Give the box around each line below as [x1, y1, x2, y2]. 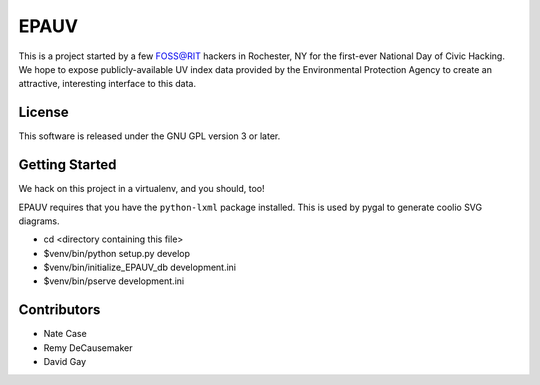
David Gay [43, 356, 87, 368]
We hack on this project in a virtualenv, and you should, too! [18, 183, 265, 195]
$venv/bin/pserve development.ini [43, 275, 185, 287]
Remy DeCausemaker [43, 341, 133, 354]
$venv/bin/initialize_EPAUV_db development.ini [43, 261, 237, 274]
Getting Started [18, 156, 117, 174]
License [18, 104, 69, 121]
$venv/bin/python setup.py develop [43, 247, 190, 259]
